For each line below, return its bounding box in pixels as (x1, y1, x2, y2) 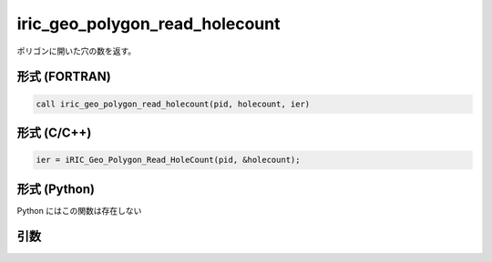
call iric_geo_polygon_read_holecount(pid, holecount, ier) (36, 98, 311, 109)
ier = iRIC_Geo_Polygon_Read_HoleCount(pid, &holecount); (36, 155, 301, 166)
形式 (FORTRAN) (16, 69, 111, 85)
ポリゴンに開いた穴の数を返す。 (16, 45, 137, 56)
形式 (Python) (16, 181, 96, 196)
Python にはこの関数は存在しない (16, 205, 142, 216)
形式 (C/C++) (16, 125, 92, 140)
